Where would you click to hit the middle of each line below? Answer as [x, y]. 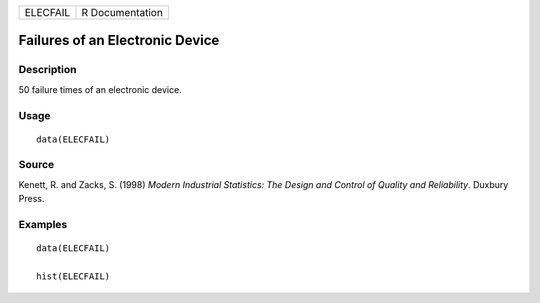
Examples [43, 225]
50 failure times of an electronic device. [100, 89]
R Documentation [122, 12]
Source [36, 165]
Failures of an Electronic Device [119, 40]
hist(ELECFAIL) [73, 276]
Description [47, 70]
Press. [31, 199]
